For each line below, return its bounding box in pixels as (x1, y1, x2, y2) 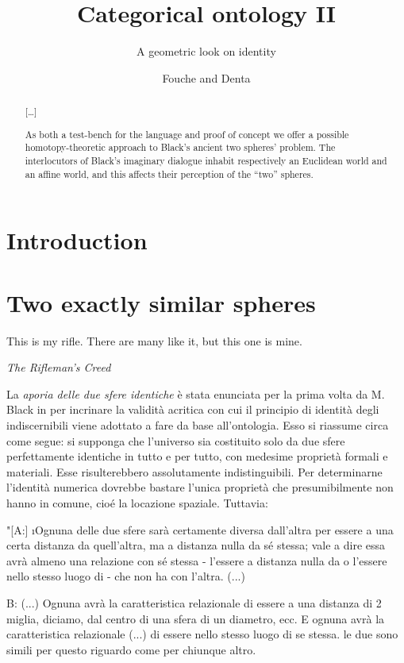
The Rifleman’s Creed (6, 359, 111, 376)
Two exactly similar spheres (6, 286, 316, 318)
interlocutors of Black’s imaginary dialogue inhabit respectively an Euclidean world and (25, 153, 387, 167)
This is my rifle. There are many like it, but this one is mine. (6, 332, 302, 349)
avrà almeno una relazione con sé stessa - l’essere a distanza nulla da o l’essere (6, 552, 387, 569)
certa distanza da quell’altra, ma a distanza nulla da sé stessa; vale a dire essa (6, 537, 386, 553)
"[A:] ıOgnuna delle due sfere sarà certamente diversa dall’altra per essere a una (6, 521, 394, 538)
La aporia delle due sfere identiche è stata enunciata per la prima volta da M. (6, 385, 385, 402)
